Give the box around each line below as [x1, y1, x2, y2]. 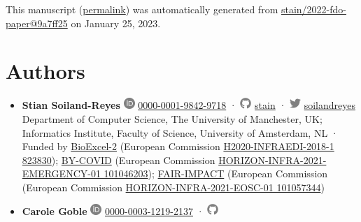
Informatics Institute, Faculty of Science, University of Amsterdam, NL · [22, 125, 339, 140]
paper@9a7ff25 [6, 15, 68, 30]
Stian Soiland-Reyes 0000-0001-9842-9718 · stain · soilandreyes [22, 98, 355, 112]
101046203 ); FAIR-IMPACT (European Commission [104, 166, 328, 181]
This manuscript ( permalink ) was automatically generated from [6, 2, 278, 16]
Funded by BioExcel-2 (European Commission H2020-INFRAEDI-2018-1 [22, 139, 334, 154]
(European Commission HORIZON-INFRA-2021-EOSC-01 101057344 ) [22, 179, 325, 194]
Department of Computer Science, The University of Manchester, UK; [22, 111, 323, 126]
